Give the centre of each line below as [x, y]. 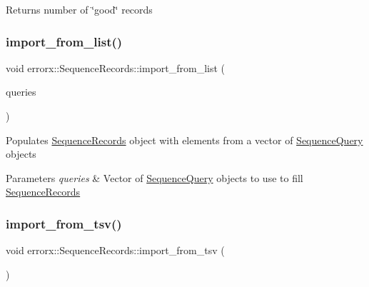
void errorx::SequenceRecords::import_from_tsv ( [115, 250]
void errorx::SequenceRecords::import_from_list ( [116, 67]
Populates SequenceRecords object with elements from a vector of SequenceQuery [184, 140]
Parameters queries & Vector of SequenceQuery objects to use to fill [155, 177]
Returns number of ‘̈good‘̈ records [79, 9]
